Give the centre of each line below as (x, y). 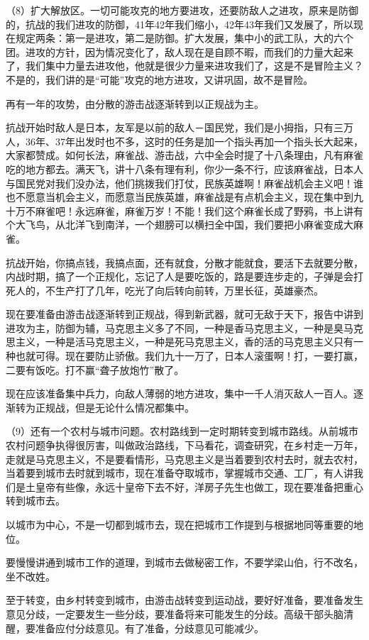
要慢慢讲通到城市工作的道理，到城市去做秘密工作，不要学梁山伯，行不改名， (184, 562)
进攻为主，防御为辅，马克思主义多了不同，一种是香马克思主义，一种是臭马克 (184, 327)
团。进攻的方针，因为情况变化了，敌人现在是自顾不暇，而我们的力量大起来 (180, 51)
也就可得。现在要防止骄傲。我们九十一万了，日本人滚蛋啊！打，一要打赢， (189, 356)
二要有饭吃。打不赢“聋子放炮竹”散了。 (95, 369)
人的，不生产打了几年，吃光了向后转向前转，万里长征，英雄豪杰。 (169, 290)
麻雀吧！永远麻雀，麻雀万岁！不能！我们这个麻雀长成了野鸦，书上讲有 (199, 210)
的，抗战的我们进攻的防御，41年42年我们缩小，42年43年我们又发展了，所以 (180, 24)
